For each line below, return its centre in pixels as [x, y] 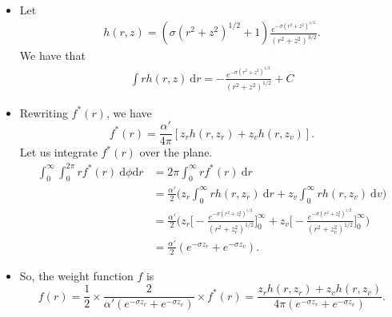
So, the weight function [76, 275]
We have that [52, 55]
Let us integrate [58, 152]
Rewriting [44, 112]
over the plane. [176, 152]
